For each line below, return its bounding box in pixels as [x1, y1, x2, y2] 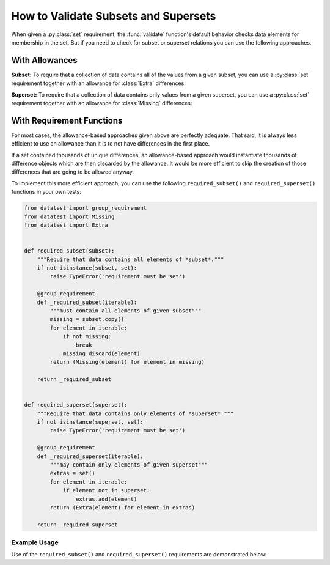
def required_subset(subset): [24, 248, 115, 254]
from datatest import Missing [24, 213, 115, 220]
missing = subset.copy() [50, 316, 125, 323]
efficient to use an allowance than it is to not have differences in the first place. [11, 140, 210, 147]
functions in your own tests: [11, 188, 82, 196]
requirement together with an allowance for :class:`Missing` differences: [11, 100, 193, 107]
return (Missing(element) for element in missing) [50, 358, 205, 366]
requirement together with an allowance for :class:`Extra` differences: [11, 79, 186, 87]
